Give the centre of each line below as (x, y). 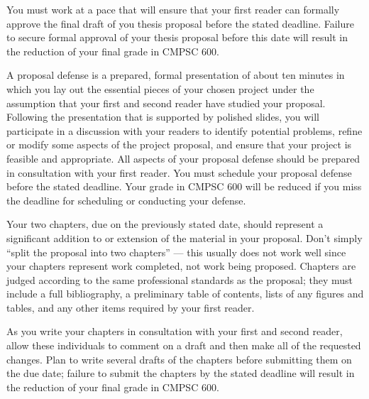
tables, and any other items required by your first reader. (131, 307)
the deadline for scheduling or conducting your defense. (126, 200)
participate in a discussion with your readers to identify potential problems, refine (184, 130)
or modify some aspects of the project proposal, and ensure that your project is (179, 144)
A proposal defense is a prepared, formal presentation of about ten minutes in (176, 75)
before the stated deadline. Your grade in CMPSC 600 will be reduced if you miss (184, 186)
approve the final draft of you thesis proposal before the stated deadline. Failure (180, 23)
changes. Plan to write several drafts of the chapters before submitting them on (179, 359)
